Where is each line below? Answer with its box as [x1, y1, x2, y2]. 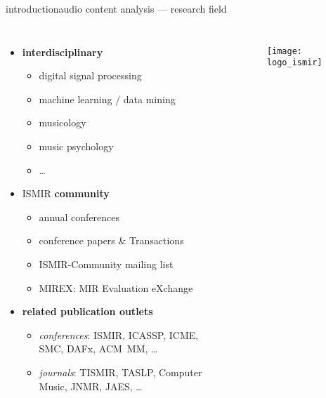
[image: [266, 46, 302, 56]
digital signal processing [39, 68, 142, 83]
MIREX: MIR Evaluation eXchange [39, 280, 193, 295]
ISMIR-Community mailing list [39, 256, 174, 271]
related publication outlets [22, 304, 153, 319]
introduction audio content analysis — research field [6, 1, 227, 15]
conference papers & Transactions [39, 233, 184, 248]
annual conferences [39, 209, 120, 224]
